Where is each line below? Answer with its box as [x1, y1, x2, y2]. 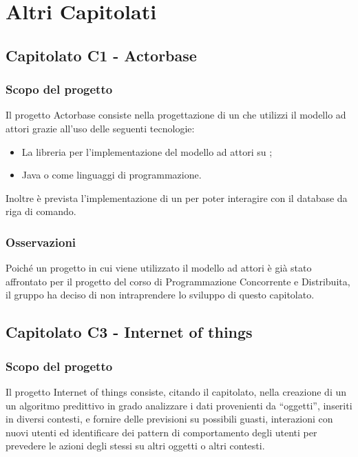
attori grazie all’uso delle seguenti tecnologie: [6, 121, 195, 135]
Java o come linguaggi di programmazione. [21, 167, 202, 182]
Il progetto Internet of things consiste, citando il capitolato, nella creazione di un [6, 384, 347, 398]
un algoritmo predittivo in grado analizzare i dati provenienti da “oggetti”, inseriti [6, 398, 352, 412]
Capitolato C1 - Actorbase [6, 44, 197, 65]
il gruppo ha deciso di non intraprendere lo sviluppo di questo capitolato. [6, 287, 315, 302]
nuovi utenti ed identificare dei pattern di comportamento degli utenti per [6, 425, 317, 439]
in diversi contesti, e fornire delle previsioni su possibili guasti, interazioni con [6, 412, 333, 426]
